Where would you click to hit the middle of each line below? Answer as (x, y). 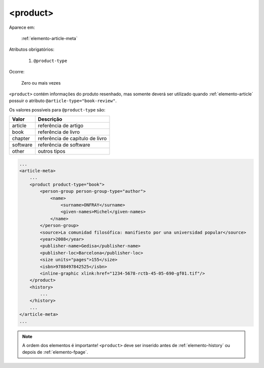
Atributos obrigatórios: (32, 49)
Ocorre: (17, 72)
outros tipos (52, 152)
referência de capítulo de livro (72, 138)
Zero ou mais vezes (41, 83)
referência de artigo (61, 126)
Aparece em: (22, 27)
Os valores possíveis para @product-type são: (57, 109)
